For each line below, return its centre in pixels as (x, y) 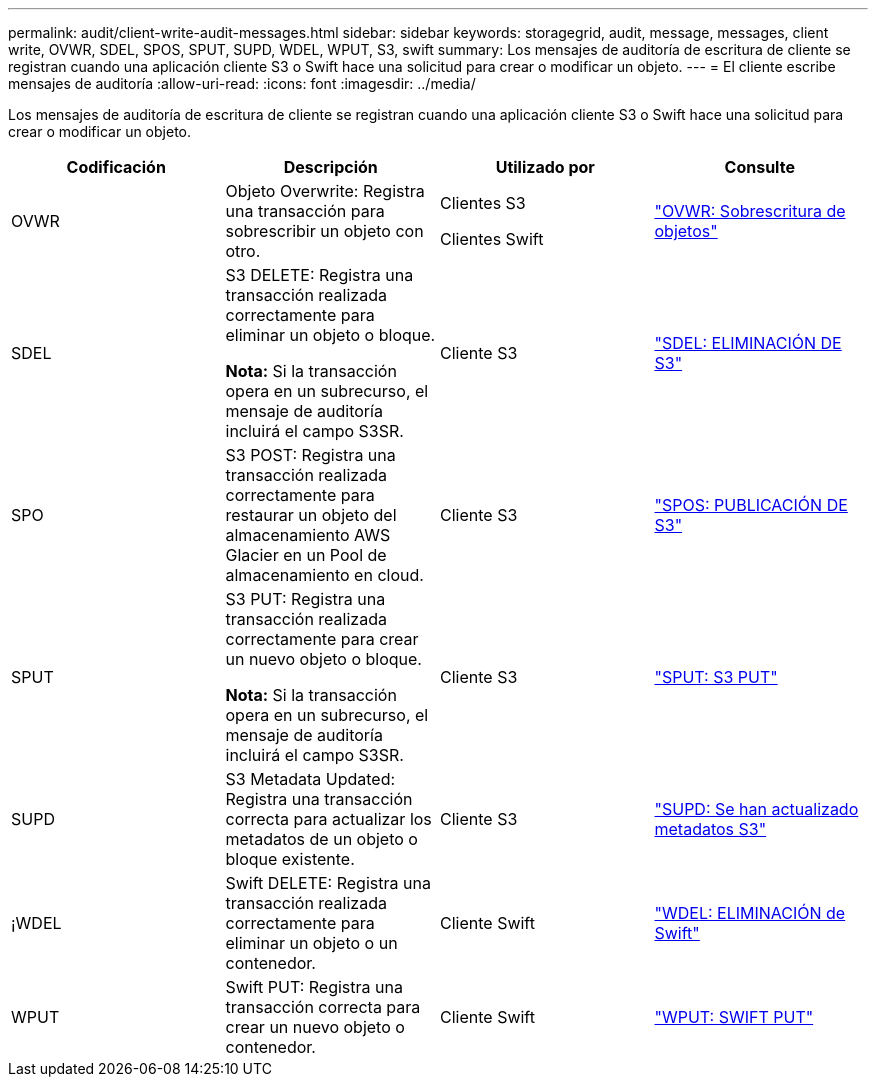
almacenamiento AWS (308, 535)
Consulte (759, 167)
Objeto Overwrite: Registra (325, 191)
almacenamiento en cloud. (324, 575)
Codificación (116, 167)
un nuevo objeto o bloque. (323, 659)
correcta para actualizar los (328, 819)
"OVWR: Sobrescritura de (750, 211)
